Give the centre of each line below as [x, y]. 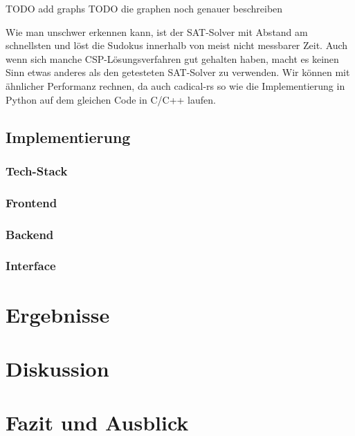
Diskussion [57, 368]
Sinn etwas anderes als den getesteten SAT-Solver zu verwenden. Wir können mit [178, 72]
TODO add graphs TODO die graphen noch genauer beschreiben [144, 8]
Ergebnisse [58, 314]
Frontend [31, 202]
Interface [31, 266]
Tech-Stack [37, 170]
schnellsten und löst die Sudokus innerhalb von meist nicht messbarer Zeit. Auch [177, 45]
